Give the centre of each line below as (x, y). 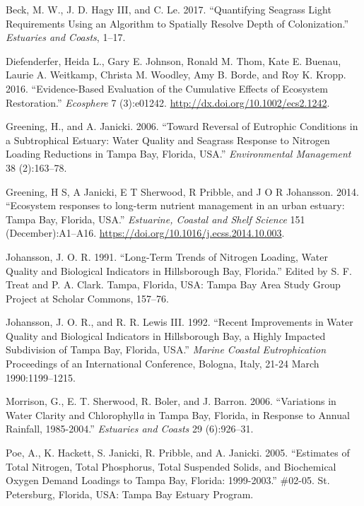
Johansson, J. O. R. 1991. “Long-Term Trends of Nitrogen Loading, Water (167, 256)
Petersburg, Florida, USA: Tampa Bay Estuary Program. (130, 494)
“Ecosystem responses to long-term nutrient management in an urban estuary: (175, 205)
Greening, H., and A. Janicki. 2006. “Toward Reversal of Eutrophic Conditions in (182, 126)
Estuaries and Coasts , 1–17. (66, 37)
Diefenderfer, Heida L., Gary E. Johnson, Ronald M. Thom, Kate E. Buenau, (174, 60)
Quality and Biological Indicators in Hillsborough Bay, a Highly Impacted (166, 335)
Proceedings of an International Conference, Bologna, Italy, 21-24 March (163, 364)
